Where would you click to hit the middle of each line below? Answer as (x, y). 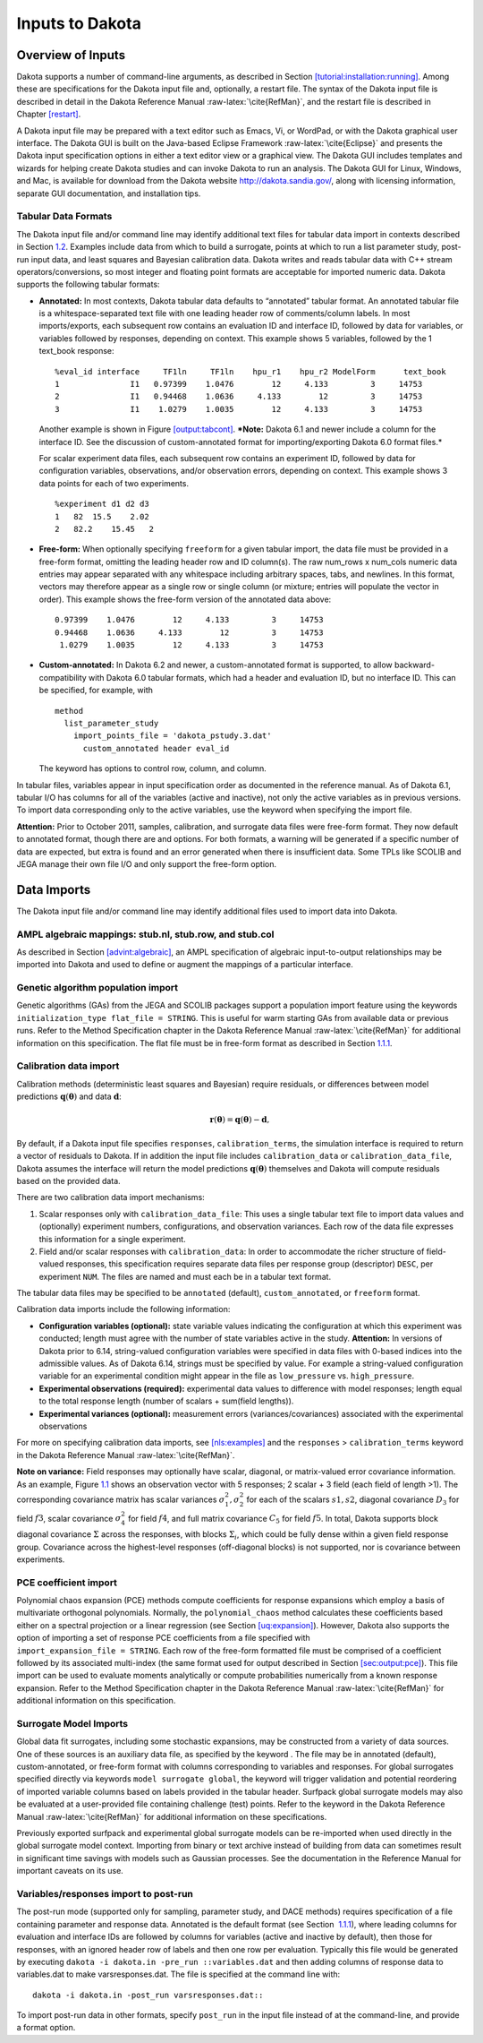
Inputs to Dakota (79, 23)
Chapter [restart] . (49, 114)
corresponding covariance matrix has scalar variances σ (121, 1499)
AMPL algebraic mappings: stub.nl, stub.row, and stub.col (145, 934)
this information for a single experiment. (113, 1239)
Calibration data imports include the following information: (123, 1309)
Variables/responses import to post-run (105, 1893)
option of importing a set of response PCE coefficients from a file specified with (163, 1638)
